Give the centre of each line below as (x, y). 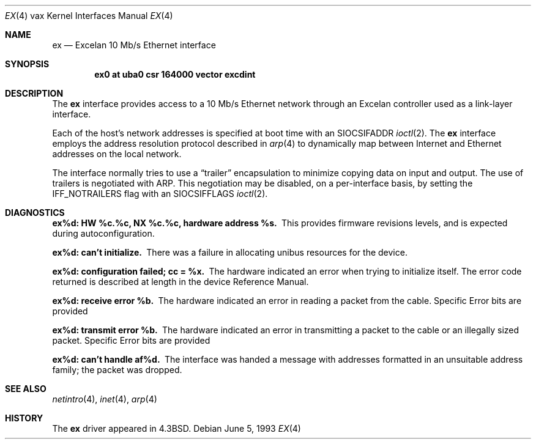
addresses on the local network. (117, 154)
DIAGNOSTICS (35, 213)
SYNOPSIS (27, 64)
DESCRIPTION (34, 93)
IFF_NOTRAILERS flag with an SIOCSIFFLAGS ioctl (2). (160, 194)
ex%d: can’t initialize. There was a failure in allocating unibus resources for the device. (230, 252)
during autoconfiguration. (103, 233)
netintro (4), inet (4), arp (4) (105, 399)
